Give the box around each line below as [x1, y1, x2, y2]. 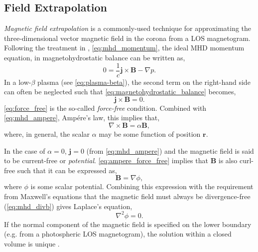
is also [218, 155, 238, 166]
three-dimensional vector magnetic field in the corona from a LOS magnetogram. [4, 32, 251, 43]
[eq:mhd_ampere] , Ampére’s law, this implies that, [4, 112, 160, 123]
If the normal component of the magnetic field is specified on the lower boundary [4, 219, 252, 229]
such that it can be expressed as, [17, 165, 117, 175]
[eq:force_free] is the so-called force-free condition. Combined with [4, 102, 207, 113]
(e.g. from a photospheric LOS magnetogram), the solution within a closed [4, 229, 232, 239]
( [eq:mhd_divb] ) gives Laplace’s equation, [4, 201, 132, 211]
